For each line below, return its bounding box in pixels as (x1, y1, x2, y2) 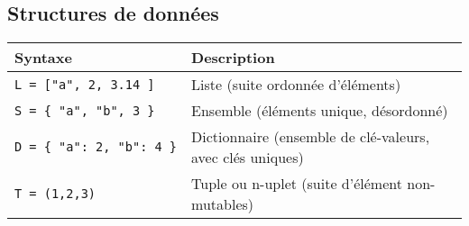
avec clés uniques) (191, 147, 304, 168)
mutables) (191, 194, 254, 215)
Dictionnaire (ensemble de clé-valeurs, (191, 126, 430, 148)
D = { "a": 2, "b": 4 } (14, 140, 178, 155)
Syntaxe (14, 47, 72, 68)
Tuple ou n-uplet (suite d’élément (191, 173, 402, 194)
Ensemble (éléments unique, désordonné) (191, 100, 448, 122)
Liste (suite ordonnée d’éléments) (191, 74, 401, 95)
